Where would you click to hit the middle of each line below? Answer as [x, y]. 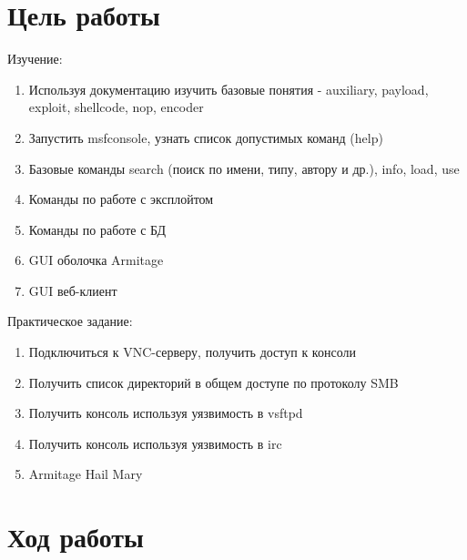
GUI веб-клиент [73, 290]
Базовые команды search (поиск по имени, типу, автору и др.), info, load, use [244, 168]
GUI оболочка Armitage [96, 260]
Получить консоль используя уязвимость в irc [155, 443]
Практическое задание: [70, 321]
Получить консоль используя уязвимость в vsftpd [166, 413]
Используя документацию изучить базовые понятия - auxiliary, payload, [228, 89]
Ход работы [76, 537]
